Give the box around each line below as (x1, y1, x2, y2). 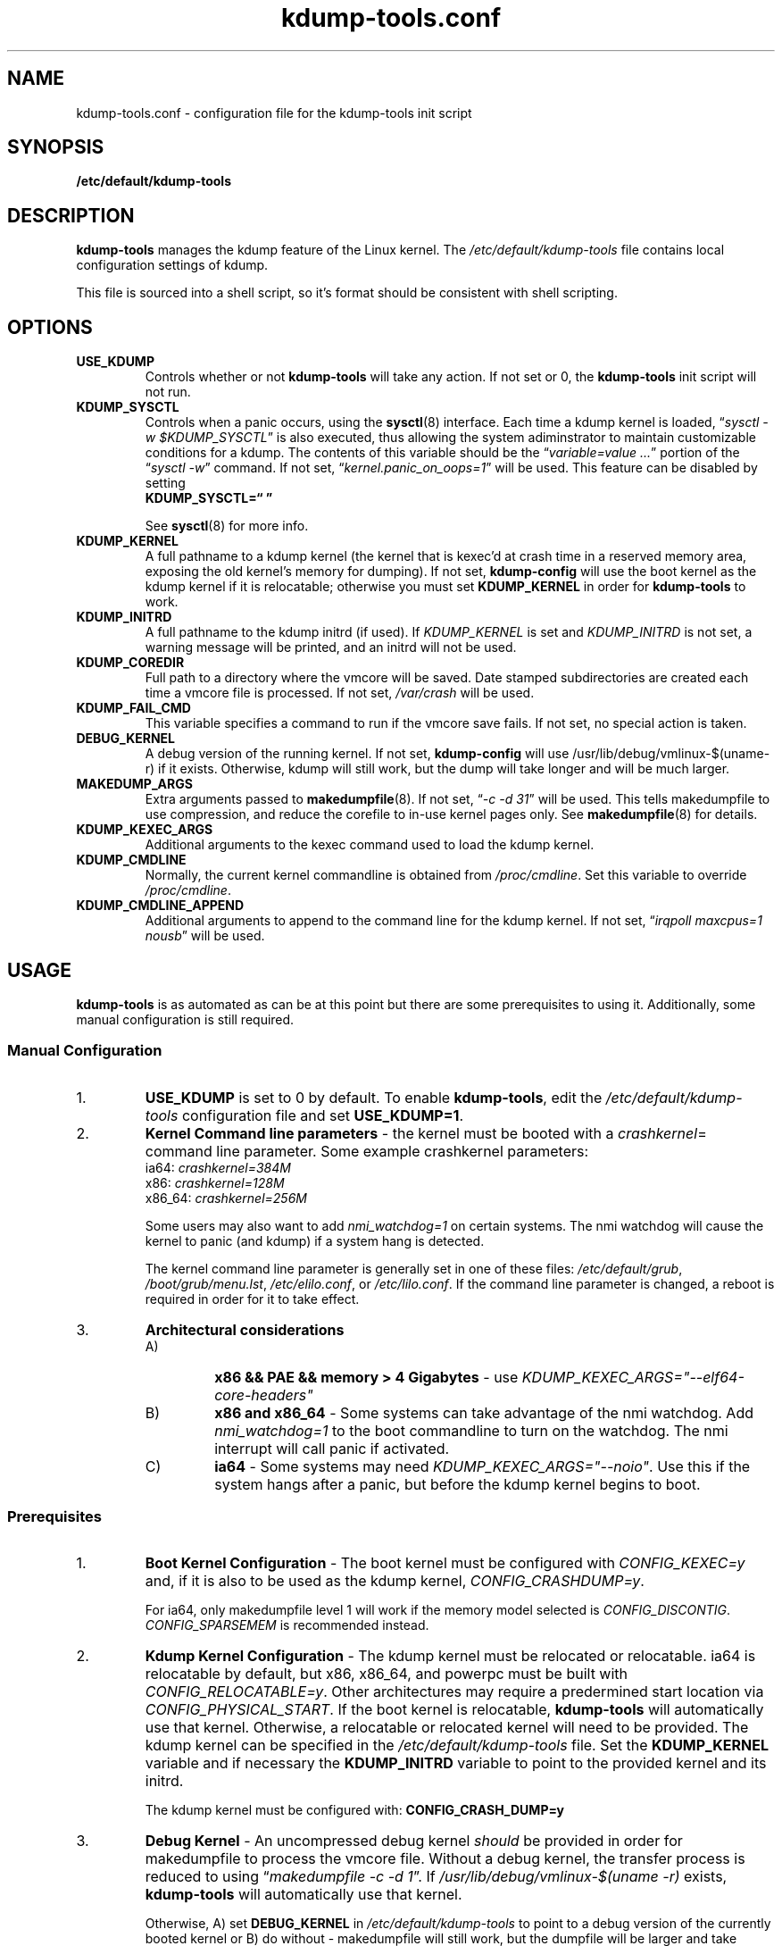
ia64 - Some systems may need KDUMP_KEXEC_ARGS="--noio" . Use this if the (214, 1457, 751, 1475)
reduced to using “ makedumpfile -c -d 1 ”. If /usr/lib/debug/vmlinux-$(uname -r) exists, (145, 1867, 728, 1886)
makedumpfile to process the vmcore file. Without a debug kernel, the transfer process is (145, 1850, 745, 1868)
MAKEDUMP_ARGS (76, 776, 193, 792)
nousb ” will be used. (145, 928, 265, 944)
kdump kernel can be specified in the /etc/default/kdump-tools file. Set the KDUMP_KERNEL (145, 1736, 769, 1755)
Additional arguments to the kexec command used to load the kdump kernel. (145, 837, 595, 853)
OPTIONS (7, 315, 93, 338)
